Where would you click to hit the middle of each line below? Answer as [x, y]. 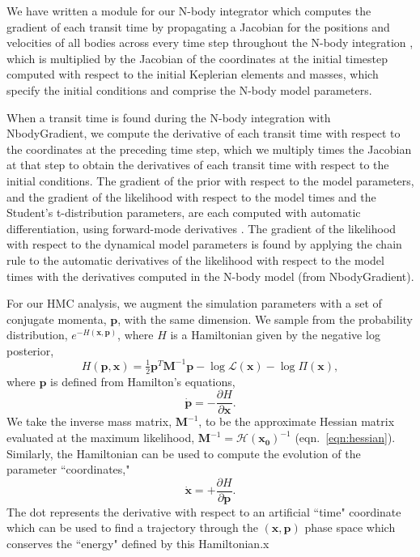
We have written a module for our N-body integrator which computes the [189, 11]
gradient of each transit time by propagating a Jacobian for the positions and [198, 26]
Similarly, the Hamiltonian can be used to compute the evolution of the [184, 453]
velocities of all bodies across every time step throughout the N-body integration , [210, 43]
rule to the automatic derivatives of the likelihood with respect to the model [195, 259]
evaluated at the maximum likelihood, [101, 438]
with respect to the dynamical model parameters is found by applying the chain [204, 244]
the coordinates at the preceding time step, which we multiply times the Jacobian [209, 149]
